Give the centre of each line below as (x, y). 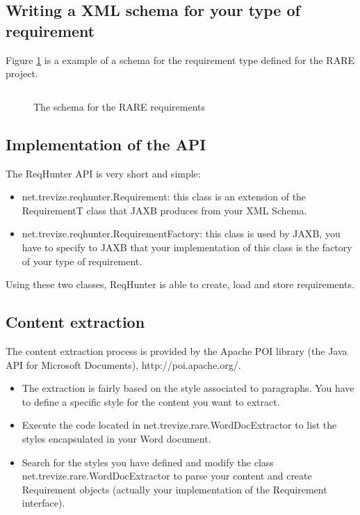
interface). (43, 503)
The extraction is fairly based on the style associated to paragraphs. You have (188, 388)
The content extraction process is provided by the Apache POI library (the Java (177, 350)
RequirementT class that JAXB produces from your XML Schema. (164, 210)
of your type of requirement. (82, 261)
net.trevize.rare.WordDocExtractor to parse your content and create (167, 476)
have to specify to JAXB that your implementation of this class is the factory (187, 247)
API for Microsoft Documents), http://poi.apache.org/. (123, 364)
